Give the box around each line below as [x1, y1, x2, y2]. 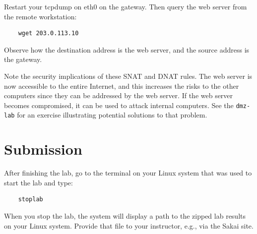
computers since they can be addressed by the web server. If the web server [4, 90, 233, 101]
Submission [4, 139, 82, 159]
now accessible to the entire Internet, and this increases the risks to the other [4, 80, 239, 91]
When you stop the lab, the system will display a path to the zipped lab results [4, 210, 246, 221]
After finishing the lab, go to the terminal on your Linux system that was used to [4, 168, 252, 178]
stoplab [18, 196, 43, 203]
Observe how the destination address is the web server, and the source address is [4, 44, 250, 55]
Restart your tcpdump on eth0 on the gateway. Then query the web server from [4, 1, 247, 11]
